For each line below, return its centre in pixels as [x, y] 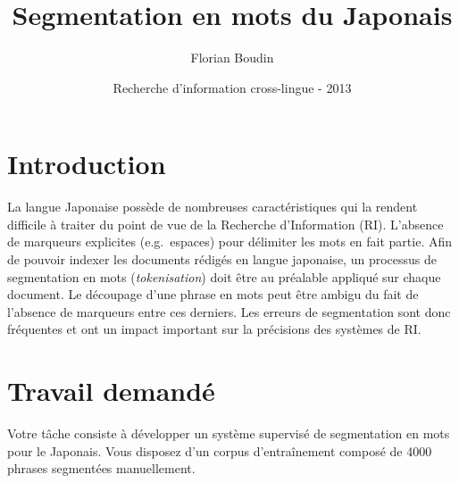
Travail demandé [111, 391]
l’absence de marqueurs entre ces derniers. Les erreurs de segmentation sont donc [229, 311]
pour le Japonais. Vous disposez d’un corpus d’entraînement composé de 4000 [220, 450]
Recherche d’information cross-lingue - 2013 [232, 87]
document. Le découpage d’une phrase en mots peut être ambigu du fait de [213, 294]
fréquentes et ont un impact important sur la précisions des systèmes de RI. [214, 329]
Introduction [87, 164]
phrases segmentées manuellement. [101, 468]
